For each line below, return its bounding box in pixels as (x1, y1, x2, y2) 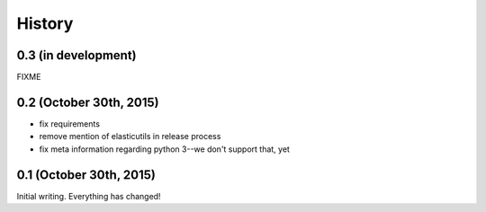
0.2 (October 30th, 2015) (16, 94, 159, 110)
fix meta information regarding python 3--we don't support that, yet (39, 144, 290, 155)
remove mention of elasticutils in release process (39, 131, 221, 142)
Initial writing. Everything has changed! (16, 190, 161, 201)
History (16, 13, 74, 33)
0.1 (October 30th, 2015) (16, 167, 157, 182)
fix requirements (39, 118, 101, 129)
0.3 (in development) (16, 48, 137, 63)
